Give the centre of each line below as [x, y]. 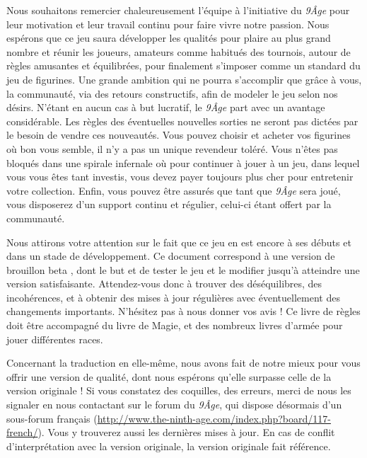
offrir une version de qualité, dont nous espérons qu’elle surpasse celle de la [169, 376]
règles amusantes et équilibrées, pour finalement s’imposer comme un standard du [183, 65]
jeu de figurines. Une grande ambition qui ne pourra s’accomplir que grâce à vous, [184, 79]
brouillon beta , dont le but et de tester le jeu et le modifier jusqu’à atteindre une [183, 269]
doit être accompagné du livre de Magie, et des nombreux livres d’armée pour [175, 325]
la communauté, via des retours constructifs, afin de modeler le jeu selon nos [172, 93]
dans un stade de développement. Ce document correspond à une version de [171, 256]
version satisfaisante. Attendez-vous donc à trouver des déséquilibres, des [164, 284]
